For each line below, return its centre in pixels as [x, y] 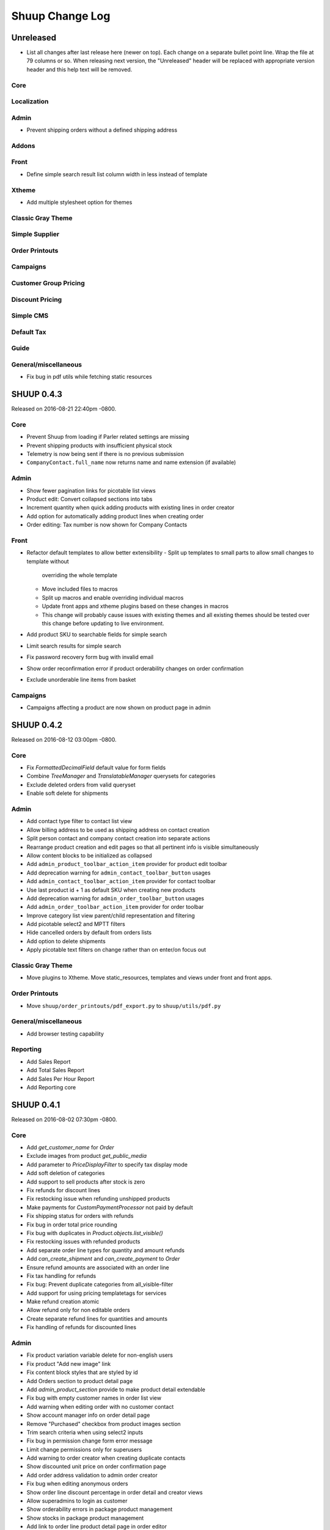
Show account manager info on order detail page [88, 1415]
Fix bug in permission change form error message [90, 1441]
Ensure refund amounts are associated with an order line [98, 1267]
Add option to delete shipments [66, 941]
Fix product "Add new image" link [69, 1364]
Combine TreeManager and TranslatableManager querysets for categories [121, 776]
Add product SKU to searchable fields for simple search [97, 635]
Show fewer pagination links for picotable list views [91, 490]
